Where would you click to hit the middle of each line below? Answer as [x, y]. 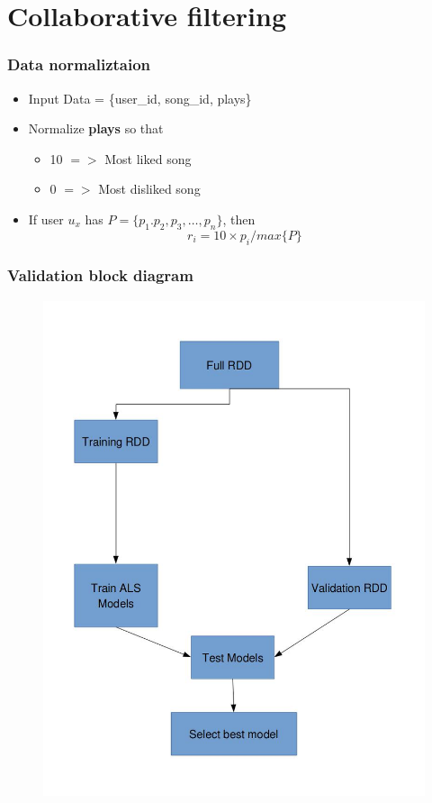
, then [239, 219]
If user [46, 219]
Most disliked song [149, 189]
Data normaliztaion [79, 64]
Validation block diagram [100, 275]
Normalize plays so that [96, 128]
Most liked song [148, 158]
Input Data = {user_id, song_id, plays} [140, 98]
